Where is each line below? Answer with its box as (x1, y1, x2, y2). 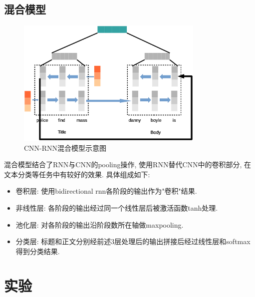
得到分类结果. (15, 246, 60, 256)
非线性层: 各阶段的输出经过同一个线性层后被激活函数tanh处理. (15, 202, 218, 213)
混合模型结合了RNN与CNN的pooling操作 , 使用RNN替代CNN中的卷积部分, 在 (4, 159, 252, 170)
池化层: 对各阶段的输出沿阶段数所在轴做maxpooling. (15, 219, 184, 230)
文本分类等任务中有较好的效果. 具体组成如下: (4, 169, 150, 179)
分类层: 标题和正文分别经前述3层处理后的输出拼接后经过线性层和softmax (15, 236, 251, 247)
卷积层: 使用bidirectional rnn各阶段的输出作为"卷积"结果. (15, 186, 197, 196)
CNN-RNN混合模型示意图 (24, 142, 107, 153)
